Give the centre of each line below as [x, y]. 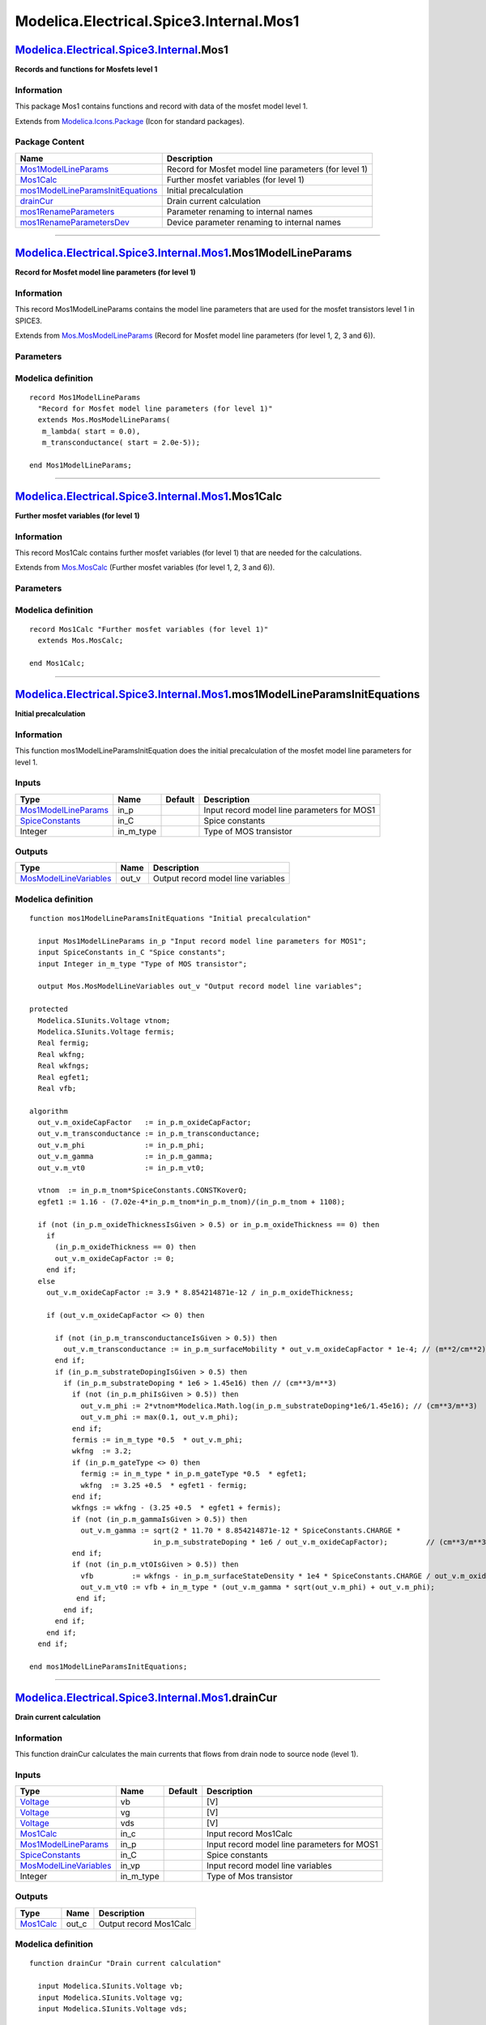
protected [49, 1009]
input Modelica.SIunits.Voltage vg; [111, 1997]
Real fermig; [64, 1043]
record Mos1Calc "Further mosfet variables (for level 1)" [149, 629]
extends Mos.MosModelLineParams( [104, 420]
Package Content [50, 142]
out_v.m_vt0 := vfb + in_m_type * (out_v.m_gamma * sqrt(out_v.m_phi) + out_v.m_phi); [258, 1587]
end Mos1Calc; [57, 663]
